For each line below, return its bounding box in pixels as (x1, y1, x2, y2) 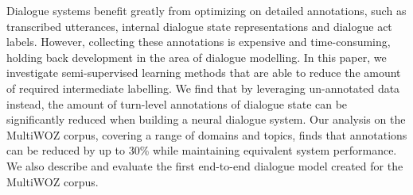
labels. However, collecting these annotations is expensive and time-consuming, (6, 33, 391, 50)
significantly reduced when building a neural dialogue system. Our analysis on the (6, 111, 406, 128)
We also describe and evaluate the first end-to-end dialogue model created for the (6, 157, 403, 174)
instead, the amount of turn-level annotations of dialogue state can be (6, 95, 348, 112)
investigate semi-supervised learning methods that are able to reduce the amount (6, 64, 401, 81)
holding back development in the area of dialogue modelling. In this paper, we (6, 48, 387, 65)
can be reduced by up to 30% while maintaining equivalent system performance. (6, 142, 397, 159)
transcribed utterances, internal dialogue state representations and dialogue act (6, 17, 392, 34)
